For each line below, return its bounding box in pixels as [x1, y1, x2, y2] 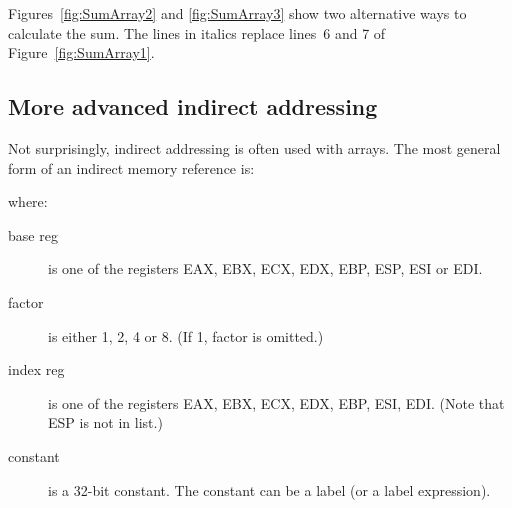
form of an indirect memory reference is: [8, 157, 255, 178]
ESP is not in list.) [48, 412, 163, 433]
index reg [8, 359, 65, 380]
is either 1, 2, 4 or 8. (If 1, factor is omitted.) [48, 325, 324, 346]
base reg [8, 224, 58, 245]
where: [8, 191, 48, 212]
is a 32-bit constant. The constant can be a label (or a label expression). [48, 479, 491, 500]
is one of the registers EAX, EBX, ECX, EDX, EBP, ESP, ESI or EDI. [48, 258, 483, 279]
